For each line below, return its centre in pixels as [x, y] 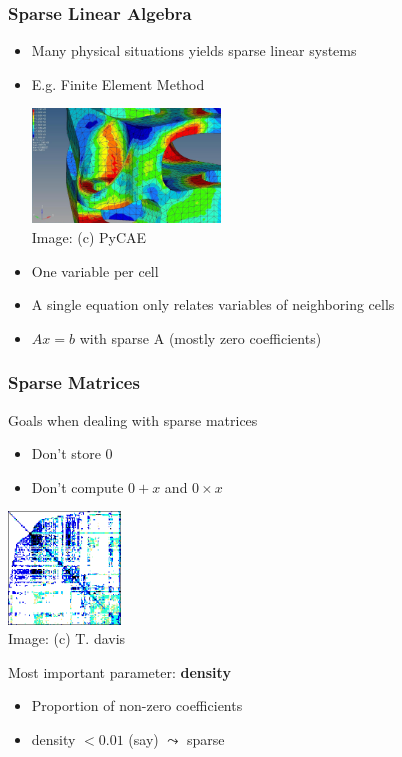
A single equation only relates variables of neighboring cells [213, 304]
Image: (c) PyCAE [89, 236]
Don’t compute [77, 486]
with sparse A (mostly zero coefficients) [200, 337]
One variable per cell [95, 270]
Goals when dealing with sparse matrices [133, 419]
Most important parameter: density [119, 671]
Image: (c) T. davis [67, 638]
